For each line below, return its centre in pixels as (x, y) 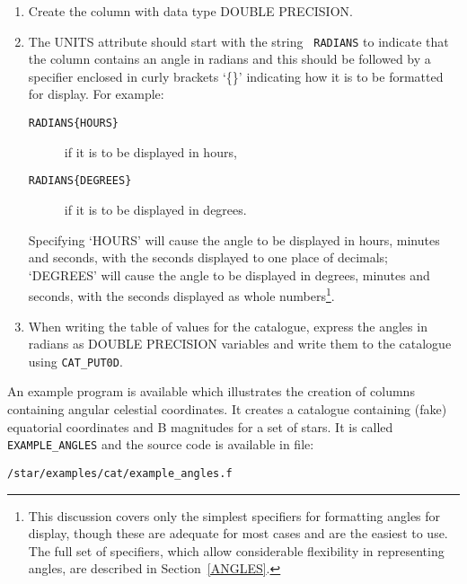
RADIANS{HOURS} (74, 124)
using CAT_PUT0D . (75, 361)
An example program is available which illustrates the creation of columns (211, 391)
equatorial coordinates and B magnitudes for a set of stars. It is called (200, 426)
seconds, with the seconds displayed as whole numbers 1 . (181, 294)
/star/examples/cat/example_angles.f (120, 473)
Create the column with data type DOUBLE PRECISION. (190, 11)
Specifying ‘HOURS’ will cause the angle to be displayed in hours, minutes (234, 239)
